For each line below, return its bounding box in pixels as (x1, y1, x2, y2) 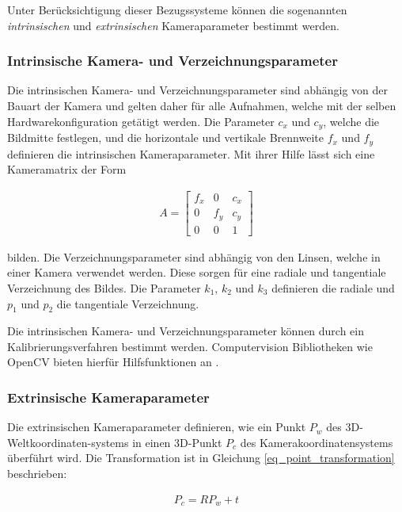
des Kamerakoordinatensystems (240, 434, 393, 450)
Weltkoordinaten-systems (7, 434, 129, 450)
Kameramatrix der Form (7, 161, 127, 178)
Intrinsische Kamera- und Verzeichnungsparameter (7, 51, 338, 71)
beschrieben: (7, 465, 67, 482)
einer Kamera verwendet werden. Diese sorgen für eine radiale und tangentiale (7, 264, 386, 281)
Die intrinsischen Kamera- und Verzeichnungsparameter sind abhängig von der (7, 82, 389, 98)
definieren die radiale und (271, 279, 395, 296)
